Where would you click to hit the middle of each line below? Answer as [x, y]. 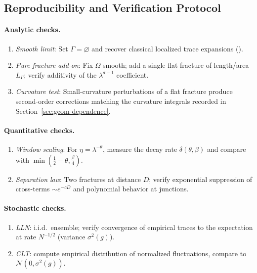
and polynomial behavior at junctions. [131, 189]
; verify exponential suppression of [201, 179]
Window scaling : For [46, 149]
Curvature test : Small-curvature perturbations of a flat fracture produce [124, 91]
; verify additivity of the [60, 74]
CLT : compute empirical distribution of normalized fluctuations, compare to [131, 253]
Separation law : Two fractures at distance [78, 179]
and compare [226, 149]
